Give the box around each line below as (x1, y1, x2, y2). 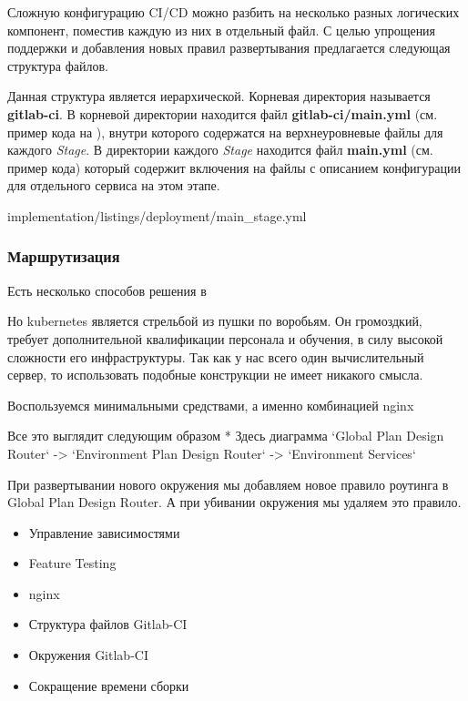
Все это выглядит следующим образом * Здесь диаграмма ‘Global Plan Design (7, 426, 444, 445)
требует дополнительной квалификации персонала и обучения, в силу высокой (7, 329, 443, 348)
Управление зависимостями (28, 523, 180, 542)
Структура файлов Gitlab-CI (28, 615, 188, 634)
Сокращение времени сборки (28, 676, 189, 695)
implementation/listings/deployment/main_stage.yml (7, 206, 307, 225)
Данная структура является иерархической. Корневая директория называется (7, 86, 431, 106)
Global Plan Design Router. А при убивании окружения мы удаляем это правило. (7, 493, 462, 512)
